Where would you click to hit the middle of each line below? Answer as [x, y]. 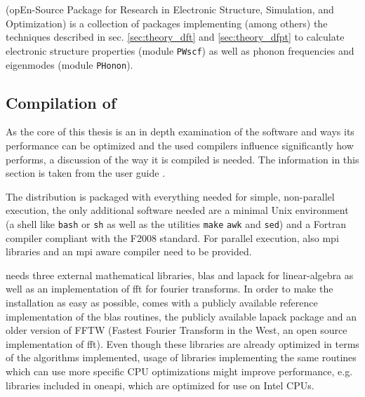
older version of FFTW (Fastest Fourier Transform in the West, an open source [177, 330]
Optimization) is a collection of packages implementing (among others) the [167, 23]
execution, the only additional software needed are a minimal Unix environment [177, 210]
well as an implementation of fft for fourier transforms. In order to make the [170, 289]
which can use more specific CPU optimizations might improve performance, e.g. [179, 371]
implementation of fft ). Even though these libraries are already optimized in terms [182, 343]
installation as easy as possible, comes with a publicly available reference [162, 303]
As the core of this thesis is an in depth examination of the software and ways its [180, 132]
